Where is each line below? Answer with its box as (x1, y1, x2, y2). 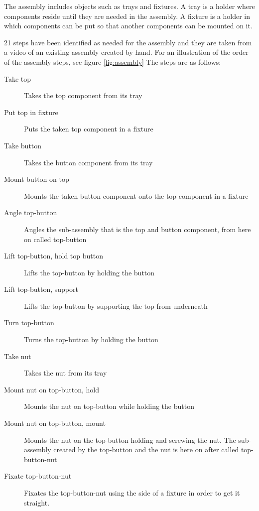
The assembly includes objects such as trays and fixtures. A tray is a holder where (4, 1, 255, 11)
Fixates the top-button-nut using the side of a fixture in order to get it (24, 488, 240, 498)
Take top (4, 73, 31, 84)
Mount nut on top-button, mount (4, 418, 106, 428)
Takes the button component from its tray (24, 157, 153, 167)
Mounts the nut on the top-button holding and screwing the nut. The (24, 434, 236, 445)
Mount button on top (4, 174, 69, 184)
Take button (4, 140, 42, 150)
